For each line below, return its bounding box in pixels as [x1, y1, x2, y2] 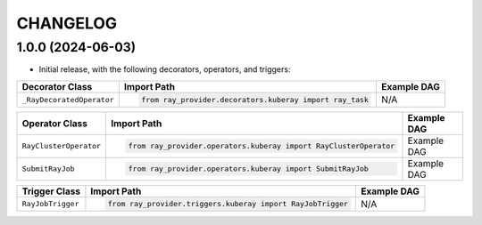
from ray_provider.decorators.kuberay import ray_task [141, 94, 370, 104]
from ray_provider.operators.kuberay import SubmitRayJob [128, 165, 370, 173]
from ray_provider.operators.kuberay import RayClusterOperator [128, 141, 395, 151]
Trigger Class [21, 185, 80, 197]
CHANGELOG [16, 13, 118, 33]
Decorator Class [21, 80, 93, 92]
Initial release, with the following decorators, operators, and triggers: [38, 64, 291, 75]
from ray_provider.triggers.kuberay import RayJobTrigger [107, 199, 348, 209]
